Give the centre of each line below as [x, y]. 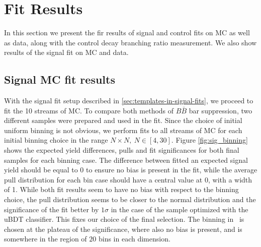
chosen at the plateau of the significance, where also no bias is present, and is [123, 229]
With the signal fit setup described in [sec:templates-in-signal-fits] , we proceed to [129, 101]
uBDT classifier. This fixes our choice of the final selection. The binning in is [124, 219]
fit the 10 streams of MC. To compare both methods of [89, 110]
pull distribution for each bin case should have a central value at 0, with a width [128, 179]
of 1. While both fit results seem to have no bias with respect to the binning [121, 189]
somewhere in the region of [46, 239]
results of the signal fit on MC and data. [66, 52]
